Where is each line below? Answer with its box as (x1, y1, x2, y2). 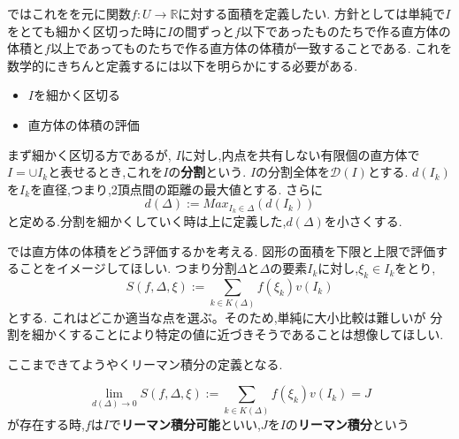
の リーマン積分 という (285, 414, 409, 433)
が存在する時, (7, 414, 85, 433)
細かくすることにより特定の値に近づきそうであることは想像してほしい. (31, 325, 444, 344)
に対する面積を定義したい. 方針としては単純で (178, 4, 446, 22)
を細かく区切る (33, 86, 120, 104)
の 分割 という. (168, 163, 247, 181)
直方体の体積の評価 (27, 115, 140, 133)
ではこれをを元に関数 (7, 4, 131, 22)
